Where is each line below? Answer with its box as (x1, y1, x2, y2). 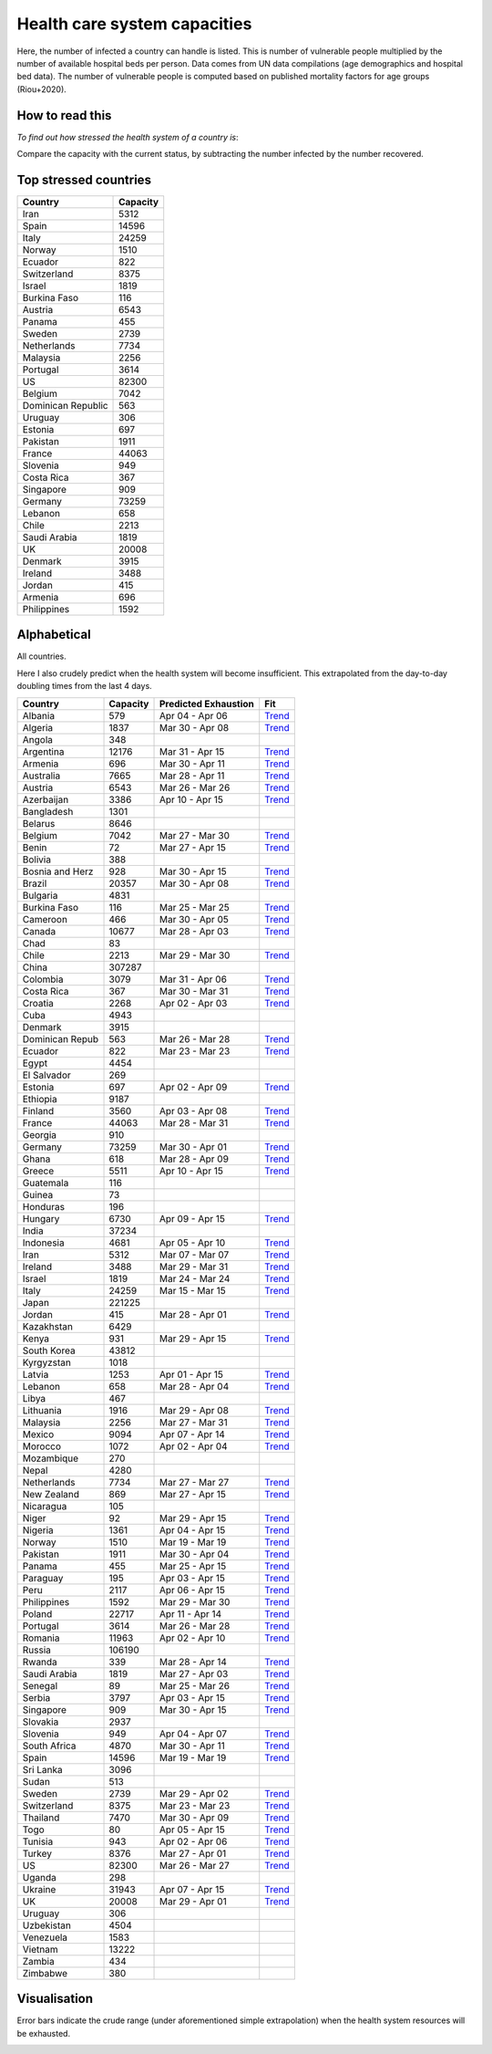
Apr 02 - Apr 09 (159, 1080, 228, 1093)
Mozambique (22, 1452, 79, 1465)
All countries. (16, 651, 67, 662)
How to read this (16, 108, 112, 123)
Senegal (22, 1679, 58, 1692)
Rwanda (22, 1655, 58, 1668)
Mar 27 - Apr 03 (159, 1667, 229, 1680)
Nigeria (22, 1524, 54, 1537)
